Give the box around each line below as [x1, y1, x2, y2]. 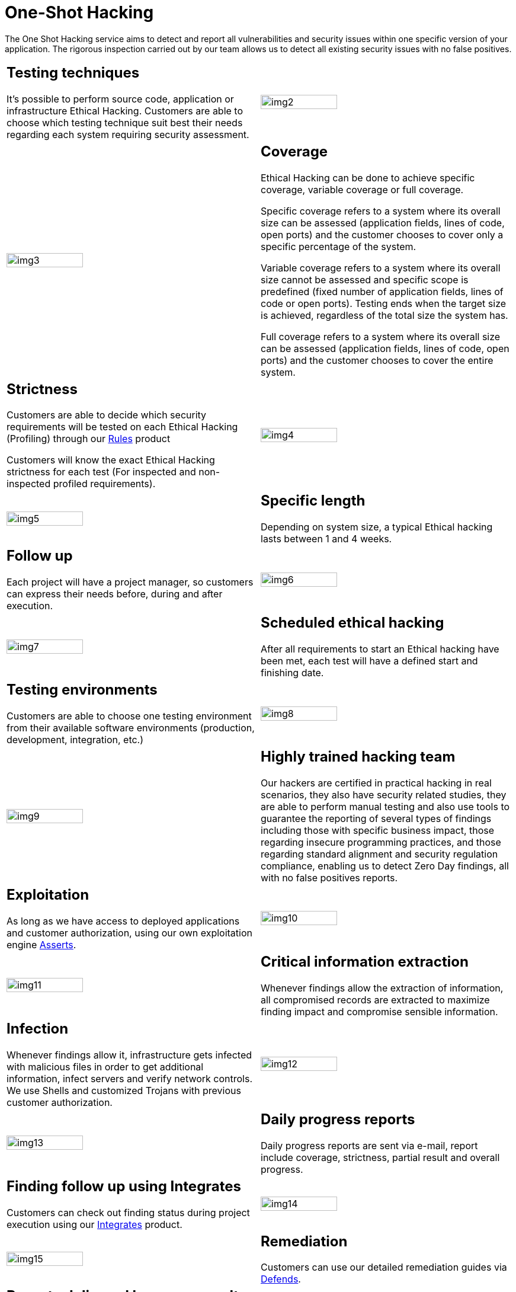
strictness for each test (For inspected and [7, 466, 196, 478]
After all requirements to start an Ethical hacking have [261, 643, 499, 655]
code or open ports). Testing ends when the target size [261, 297, 507, 309]
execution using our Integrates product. [7, 1218, 182, 1230]
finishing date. [261, 667, 324, 679]
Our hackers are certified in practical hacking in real [261, 777, 492, 789]
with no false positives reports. [261, 872, 398, 884]
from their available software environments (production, [7, 722, 255, 734]
